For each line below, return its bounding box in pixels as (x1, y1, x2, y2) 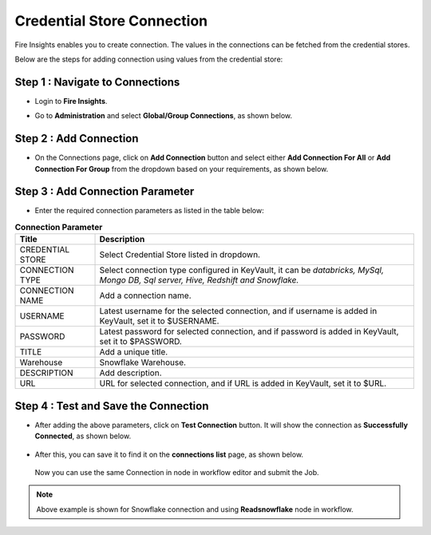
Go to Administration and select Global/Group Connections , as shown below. (34, 111, 293, 121)
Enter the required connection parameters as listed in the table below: (34, 206, 264, 216)
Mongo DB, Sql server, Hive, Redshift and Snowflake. (99, 275, 299, 286)
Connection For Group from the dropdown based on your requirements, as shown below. (34, 164, 329, 173)
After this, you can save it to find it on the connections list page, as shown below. (34, 450, 303, 459)
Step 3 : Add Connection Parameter (14, 184, 195, 199)
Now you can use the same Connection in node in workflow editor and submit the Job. (34, 467, 319, 477)
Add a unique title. (99, 347, 168, 358)
